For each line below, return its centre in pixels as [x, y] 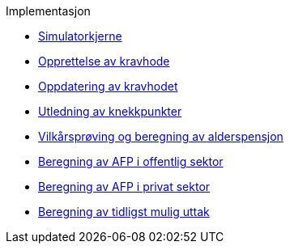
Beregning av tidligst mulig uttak [124, 212]
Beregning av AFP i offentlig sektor [131, 161]
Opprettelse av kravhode [104, 61]
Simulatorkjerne [80, 36]
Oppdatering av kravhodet [108, 86]
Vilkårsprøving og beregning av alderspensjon [161, 136]
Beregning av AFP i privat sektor [124, 186]
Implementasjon [48, 11]
